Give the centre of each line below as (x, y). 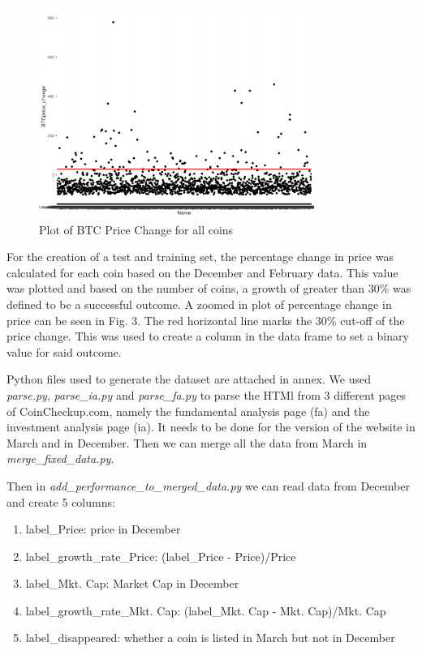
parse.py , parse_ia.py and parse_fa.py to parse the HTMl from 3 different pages (207, 394)
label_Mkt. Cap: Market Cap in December (132, 583)
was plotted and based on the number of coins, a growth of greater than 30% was (209, 288)
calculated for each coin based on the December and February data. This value (202, 272)
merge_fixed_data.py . (60, 458)
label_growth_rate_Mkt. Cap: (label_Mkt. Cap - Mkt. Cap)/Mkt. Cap (206, 610)
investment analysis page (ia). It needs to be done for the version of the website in (211, 427)
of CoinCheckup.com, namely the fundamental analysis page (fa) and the (188, 411)
